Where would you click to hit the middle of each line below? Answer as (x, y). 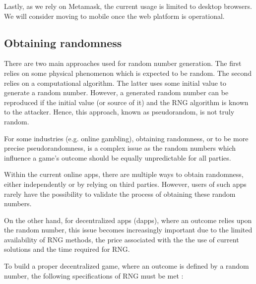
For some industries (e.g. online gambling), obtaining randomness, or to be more (126, 138)
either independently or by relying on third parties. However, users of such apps (125, 184)
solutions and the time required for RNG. (67, 249)
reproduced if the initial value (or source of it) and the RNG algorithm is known (126, 102)
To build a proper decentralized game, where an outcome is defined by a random (127, 266)
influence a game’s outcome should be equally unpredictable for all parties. (118, 157)
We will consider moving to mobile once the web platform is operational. (114, 16)
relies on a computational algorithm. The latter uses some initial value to (115, 83)
